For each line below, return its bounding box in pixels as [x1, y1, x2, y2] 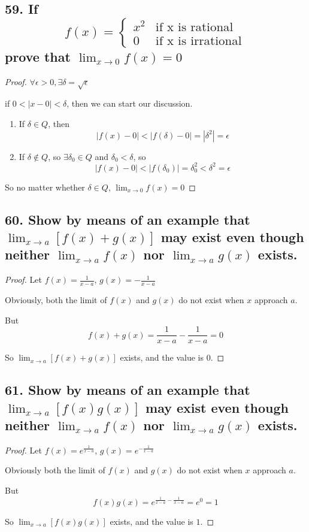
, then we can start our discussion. [66, 97, 193, 110]
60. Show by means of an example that [5, 210, 250, 228]
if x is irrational [155, 35, 242, 48]
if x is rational [155, 21, 234, 34]
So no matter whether [5, 180, 85, 193]
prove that [5, 47, 71, 65]
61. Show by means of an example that [5, 380, 250, 399]
